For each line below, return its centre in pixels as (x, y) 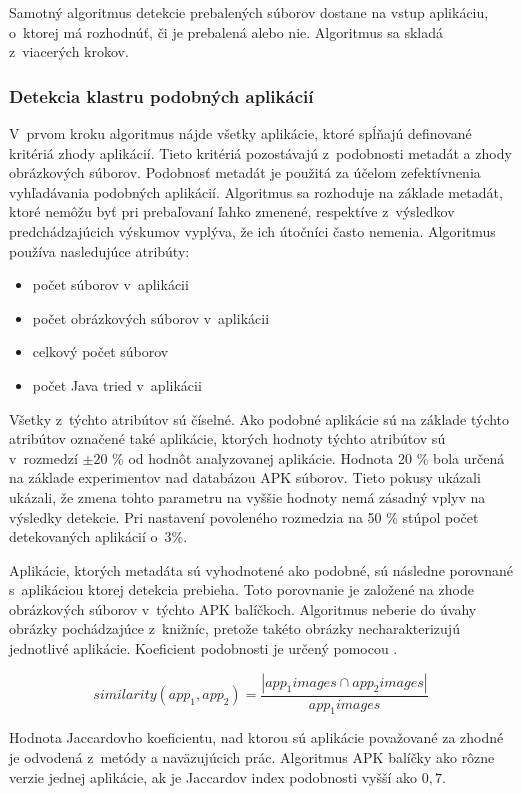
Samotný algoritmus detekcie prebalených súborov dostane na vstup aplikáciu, (249, 12)
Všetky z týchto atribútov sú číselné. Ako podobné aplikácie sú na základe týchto (259, 418)
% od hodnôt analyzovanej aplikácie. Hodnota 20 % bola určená (308, 457)
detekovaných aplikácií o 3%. (98, 536)
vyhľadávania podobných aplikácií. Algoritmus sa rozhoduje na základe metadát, (256, 191)
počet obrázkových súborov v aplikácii (151, 317)
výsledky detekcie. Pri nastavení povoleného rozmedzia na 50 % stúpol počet (244, 516)
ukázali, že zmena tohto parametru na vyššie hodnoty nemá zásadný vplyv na (247, 496)
